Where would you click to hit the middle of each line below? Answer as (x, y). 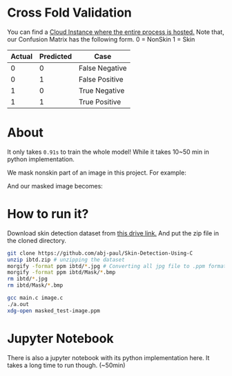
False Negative (103, 68)
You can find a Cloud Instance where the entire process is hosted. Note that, (116, 32)
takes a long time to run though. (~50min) (66, 365)
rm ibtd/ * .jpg (28, 279)
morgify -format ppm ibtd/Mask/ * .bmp (61, 272)
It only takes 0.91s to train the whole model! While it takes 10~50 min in (108, 152)
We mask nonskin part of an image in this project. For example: (97, 172)
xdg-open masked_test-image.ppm (54, 311)
